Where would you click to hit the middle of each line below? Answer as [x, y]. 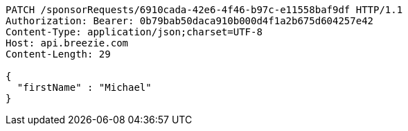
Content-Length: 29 [58, 54]
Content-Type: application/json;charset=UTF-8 [134, 32]
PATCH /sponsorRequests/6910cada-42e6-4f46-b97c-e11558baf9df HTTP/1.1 [204, 10]
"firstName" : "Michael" [84, 87]
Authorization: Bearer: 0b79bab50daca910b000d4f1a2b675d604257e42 [190, 21]
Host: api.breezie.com [67, 43]
